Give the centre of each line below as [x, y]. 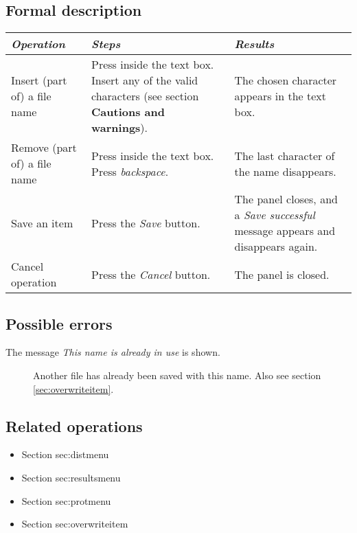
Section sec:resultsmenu [71, 477]
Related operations [74, 426]
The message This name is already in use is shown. [113, 352]
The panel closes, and [286, 199]
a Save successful [275, 215]
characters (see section [145, 96]
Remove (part [44, 148]
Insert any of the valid [145, 80]
